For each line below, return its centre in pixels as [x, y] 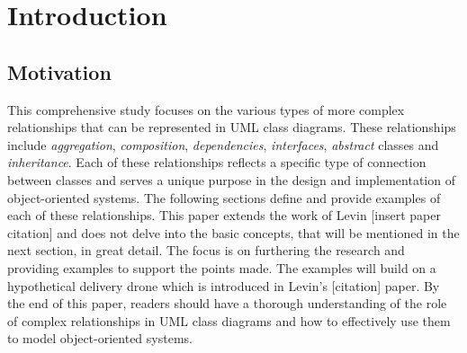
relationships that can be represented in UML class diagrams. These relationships [232, 127]
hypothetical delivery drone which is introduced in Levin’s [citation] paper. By [224, 285]
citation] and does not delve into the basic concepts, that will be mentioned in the [233, 232]
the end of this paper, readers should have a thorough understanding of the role [227, 303]
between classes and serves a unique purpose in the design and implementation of [231, 179]
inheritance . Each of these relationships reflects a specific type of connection [217, 162]
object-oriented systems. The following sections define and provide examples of [224, 197]
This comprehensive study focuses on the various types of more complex [206, 109]
